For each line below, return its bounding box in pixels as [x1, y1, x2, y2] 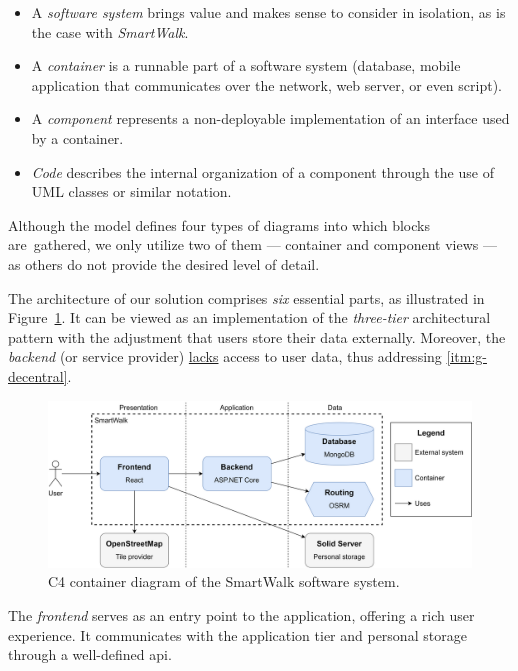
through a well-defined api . [8, 644, 172, 665]
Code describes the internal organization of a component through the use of [31, 161, 494, 182]
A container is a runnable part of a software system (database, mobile [31, 55, 461, 76]
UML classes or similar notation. [31, 181, 232, 202]
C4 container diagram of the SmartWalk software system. [48, 571, 400, 592]
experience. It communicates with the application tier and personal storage [8, 624, 467, 645]
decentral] [8, 365, 68, 386]
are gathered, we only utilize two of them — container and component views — [8, 234, 497, 255]
